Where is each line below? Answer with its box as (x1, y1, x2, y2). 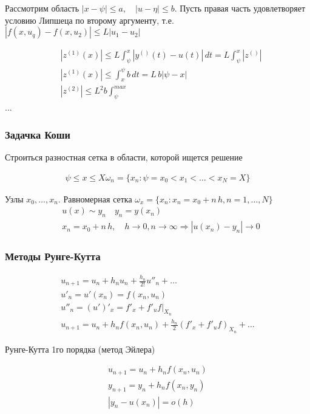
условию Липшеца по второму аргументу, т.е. (5, 13, 174, 26)
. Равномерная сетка (58, 192, 132, 205)
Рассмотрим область (5, 2, 79, 14)
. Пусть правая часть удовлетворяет (174, 2, 306, 14)
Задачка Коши (5, 126, 70, 142)
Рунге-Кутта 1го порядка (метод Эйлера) (5, 342, 155, 355)
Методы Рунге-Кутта (5, 248, 101, 263)
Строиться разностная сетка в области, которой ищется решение (5, 150, 243, 163)
